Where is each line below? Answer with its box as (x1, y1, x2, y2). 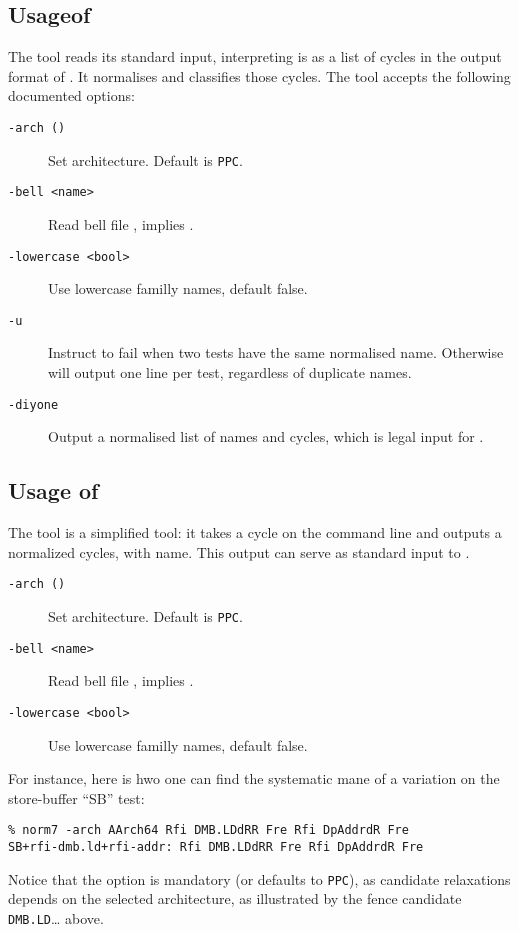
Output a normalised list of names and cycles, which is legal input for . (48, 426, 484, 447)
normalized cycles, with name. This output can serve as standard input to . (8, 541, 470, 562)
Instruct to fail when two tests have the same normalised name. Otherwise (48, 342, 504, 363)
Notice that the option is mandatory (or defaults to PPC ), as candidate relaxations (8, 868, 511, 889)
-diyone (8, 397, 59, 412)
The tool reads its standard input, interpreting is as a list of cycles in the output (8, 46, 502, 67)
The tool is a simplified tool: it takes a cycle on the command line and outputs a (8, 522, 502, 543)
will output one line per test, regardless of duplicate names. (48, 362, 412, 383)
